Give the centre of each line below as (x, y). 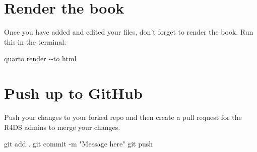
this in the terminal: (35, 41)
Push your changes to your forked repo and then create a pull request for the (123, 117)
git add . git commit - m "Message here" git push (79, 144)
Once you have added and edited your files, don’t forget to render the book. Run (129, 32)
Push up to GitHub (73, 93)
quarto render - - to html (40, 58)
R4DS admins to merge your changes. (62, 127)
